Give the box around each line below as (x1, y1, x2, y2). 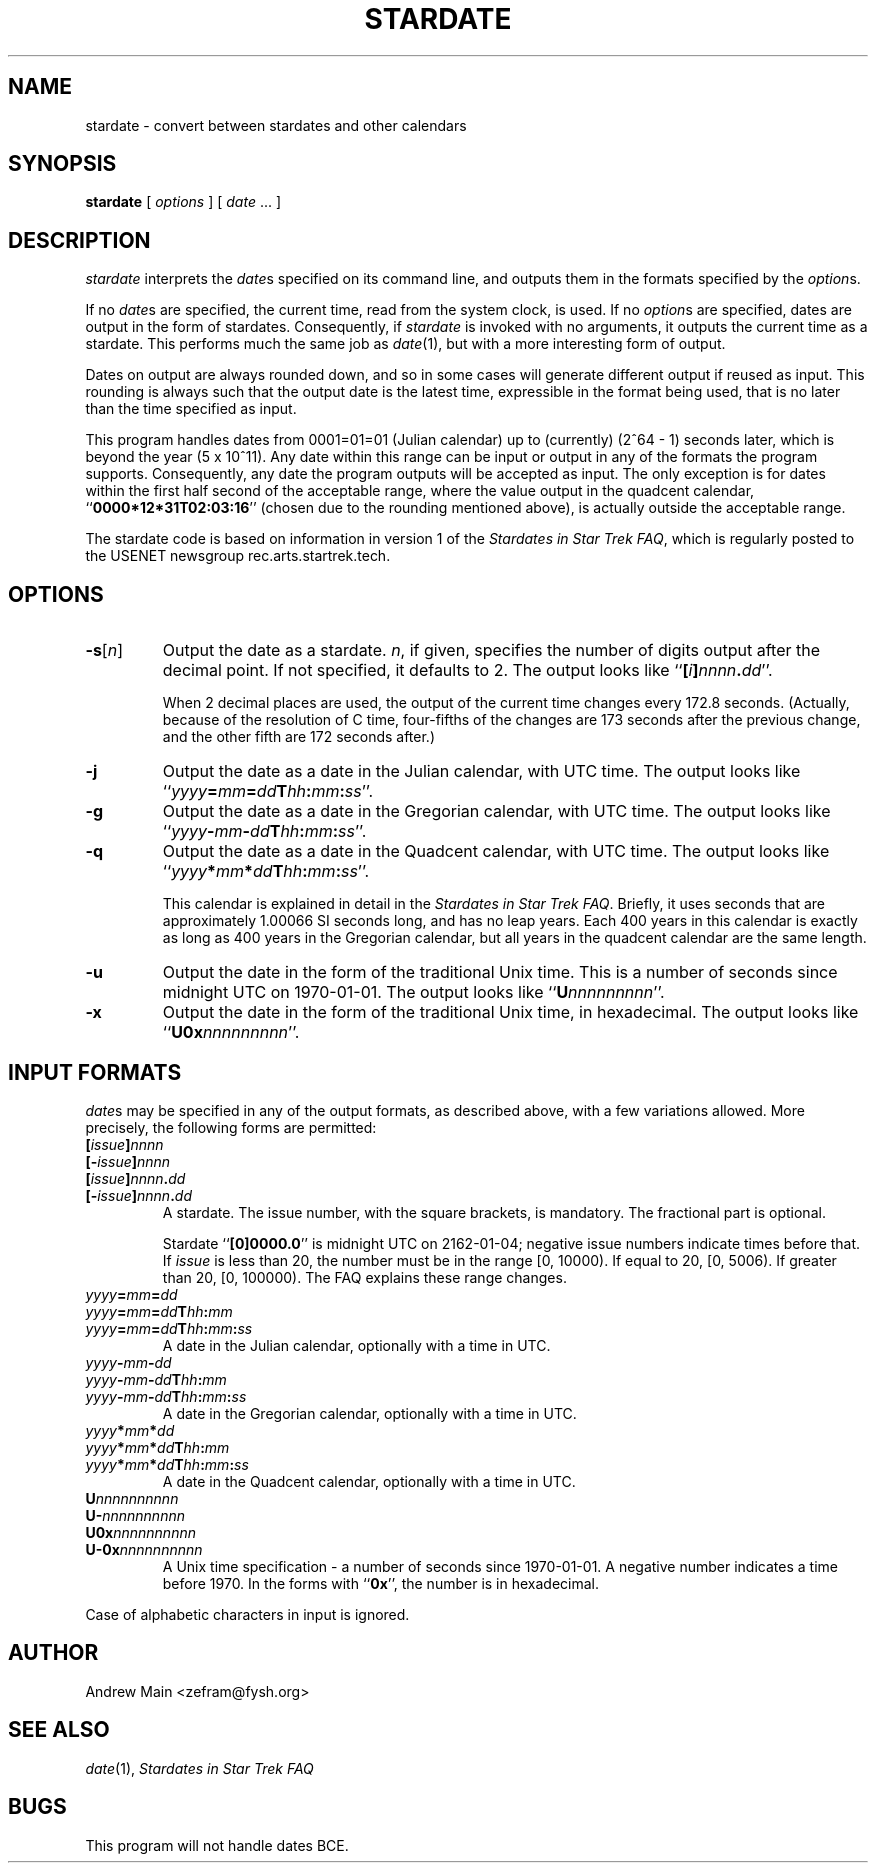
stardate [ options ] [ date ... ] (85, 193, 282, 211)
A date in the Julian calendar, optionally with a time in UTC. (162, 1336, 551, 1354)
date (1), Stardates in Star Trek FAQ (85, 1759, 314, 1777)
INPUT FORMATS (8, 1059, 182, 1085)
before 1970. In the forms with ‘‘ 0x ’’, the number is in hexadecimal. (162, 1574, 599, 1592)
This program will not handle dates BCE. (85, 1836, 349, 1854)
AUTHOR (8, 1640, 99, 1666)
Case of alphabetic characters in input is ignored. (85, 1605, 410, 1623)
